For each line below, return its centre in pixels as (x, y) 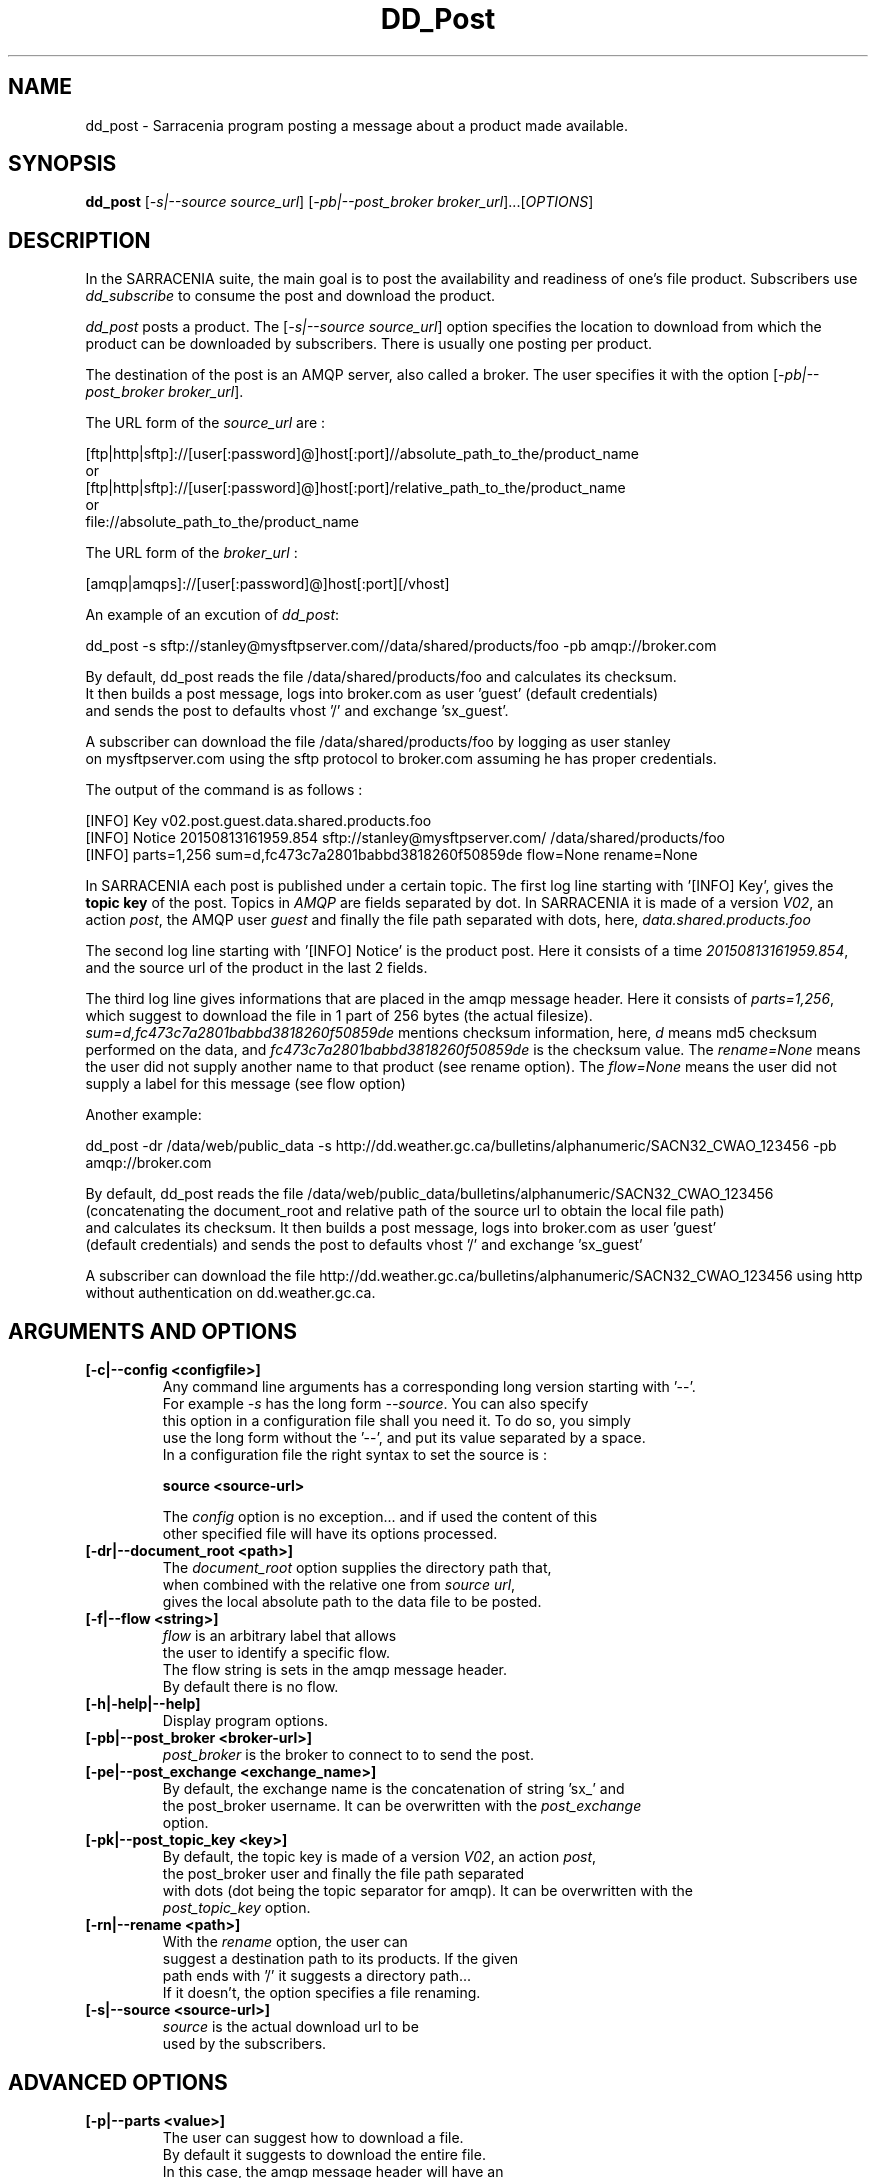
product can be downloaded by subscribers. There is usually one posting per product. (369, 344)
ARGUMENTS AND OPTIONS (153, 1331)
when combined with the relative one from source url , (339, 1585)
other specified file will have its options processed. (330, 1534)
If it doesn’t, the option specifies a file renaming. (321, 1993)
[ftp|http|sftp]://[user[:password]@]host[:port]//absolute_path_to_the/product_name (362, 454)
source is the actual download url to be (290, 2027)
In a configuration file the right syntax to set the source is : (354, 1455)
